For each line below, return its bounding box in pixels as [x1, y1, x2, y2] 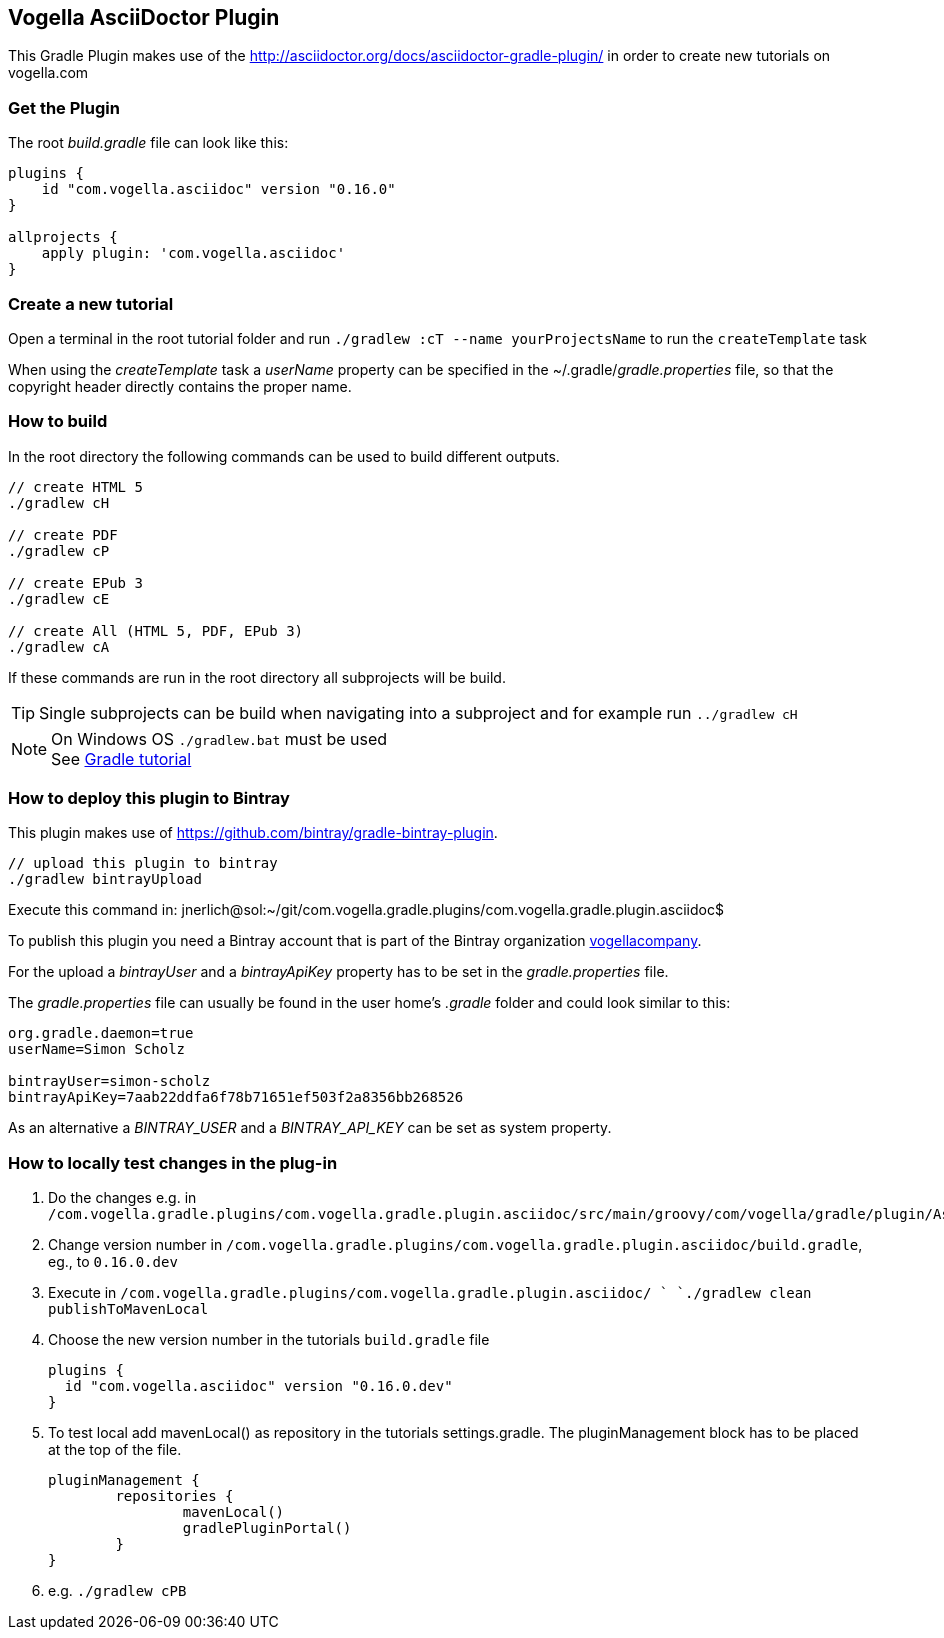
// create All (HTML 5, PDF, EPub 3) [8, 622, 304, 639]
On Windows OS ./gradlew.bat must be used [51, 728, 388, 749]
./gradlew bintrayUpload [8, 871, 202, 888]
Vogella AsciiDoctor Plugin [8, 5, 280, 30]
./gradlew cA [8, 638, 110, 655]
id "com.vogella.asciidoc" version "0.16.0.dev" [64, 1378, 453, 1395]
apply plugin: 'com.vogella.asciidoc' [41, 245, 346, 262]
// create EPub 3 [8, 574, 143, 591]
